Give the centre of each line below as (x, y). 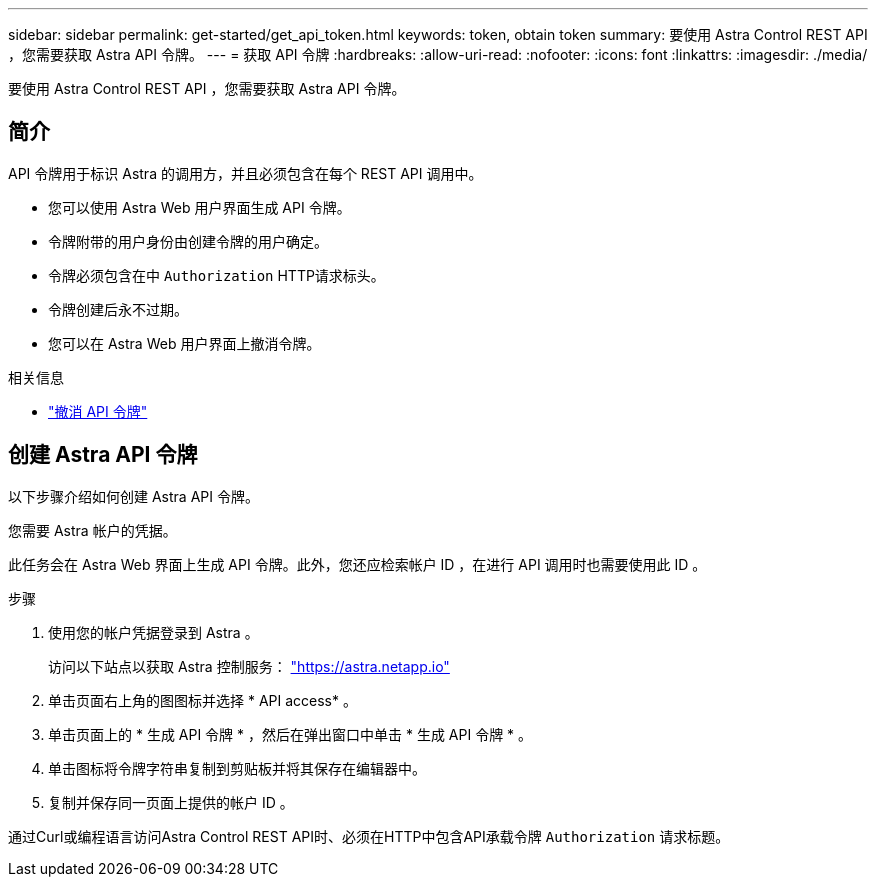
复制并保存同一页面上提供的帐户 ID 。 (171, 802)
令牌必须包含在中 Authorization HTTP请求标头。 (216, 275)
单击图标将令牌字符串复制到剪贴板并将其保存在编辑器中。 (237, 768)
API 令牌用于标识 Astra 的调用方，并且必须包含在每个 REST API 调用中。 (245, 173)
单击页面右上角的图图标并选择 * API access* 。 (202, 700)
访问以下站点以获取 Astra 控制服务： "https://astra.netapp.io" (249, 666)
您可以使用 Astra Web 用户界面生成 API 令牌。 (199, 207)
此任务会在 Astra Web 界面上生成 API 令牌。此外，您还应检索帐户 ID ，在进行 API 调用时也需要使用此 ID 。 (357, 564)
